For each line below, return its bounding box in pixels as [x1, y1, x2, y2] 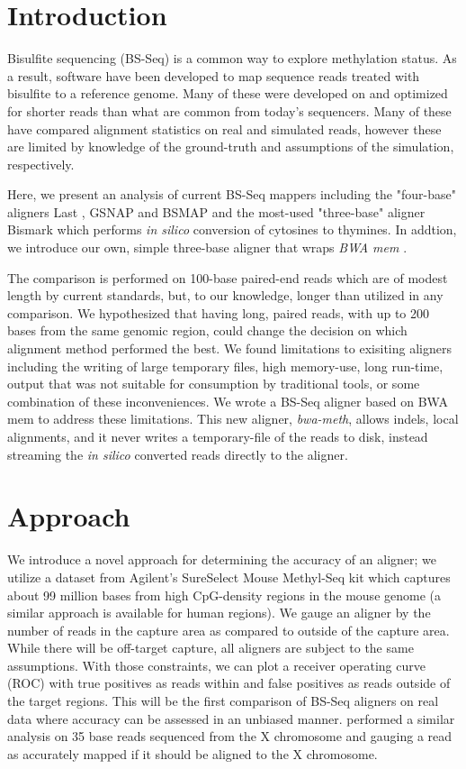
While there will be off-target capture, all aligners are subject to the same [7, 638, 414, 657]
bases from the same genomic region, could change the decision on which [7, 321, 408, 340]
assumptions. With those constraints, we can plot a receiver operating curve [7, 655, 426, 674]
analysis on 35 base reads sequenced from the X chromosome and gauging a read [7, 727, 453, 746]
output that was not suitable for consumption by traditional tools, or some [7, 374, 420, 393]
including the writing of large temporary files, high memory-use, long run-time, [7, 356, 444, 375]
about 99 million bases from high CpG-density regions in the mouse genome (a [7, 585, 441, 604]
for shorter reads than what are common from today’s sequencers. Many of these [7, 101, 452, 120]
